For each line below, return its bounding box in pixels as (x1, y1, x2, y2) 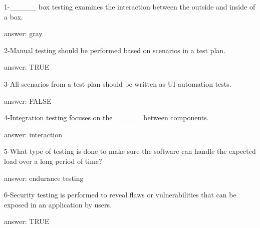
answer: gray (4, 28, 43, 39)
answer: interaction (4, 129, 63, 139)
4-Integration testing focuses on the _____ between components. (4, 112, 209, 123)
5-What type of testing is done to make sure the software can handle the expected (4, 146, 256, 156)
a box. (4, 11, 23, 22)
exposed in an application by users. (4, 199, 112, 209)
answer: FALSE (4, 95, 52, 106)
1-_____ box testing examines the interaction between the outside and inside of (4, 2, 255, 12)
